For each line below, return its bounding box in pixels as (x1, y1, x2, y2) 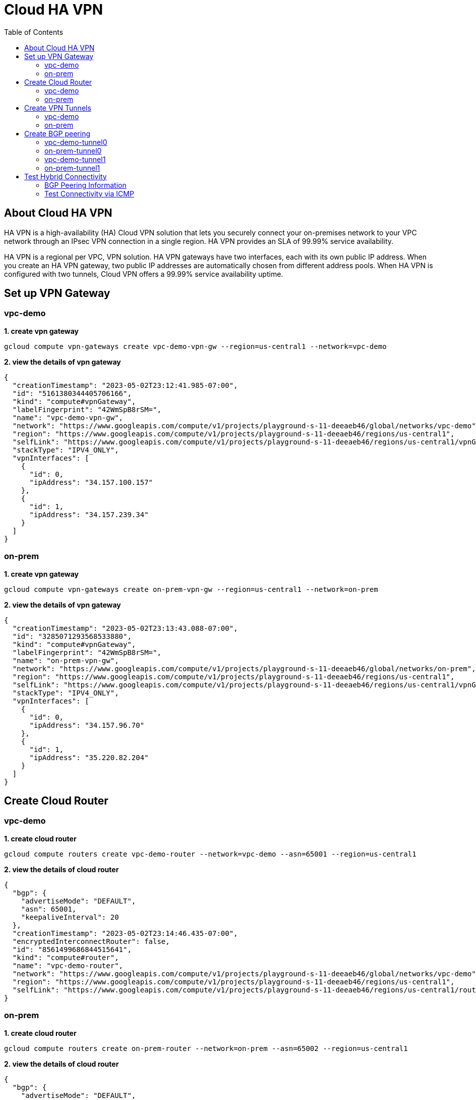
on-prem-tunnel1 (44, 163, 100, 172)
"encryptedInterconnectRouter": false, (12, 937, 170, 945)
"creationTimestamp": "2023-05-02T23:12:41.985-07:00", (12, 381, 238, 389)
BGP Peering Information (44, 180, 127, 189)
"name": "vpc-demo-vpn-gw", (12, 413, 124, 422)
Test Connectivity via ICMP (44, 189, 134, 198)
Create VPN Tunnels (24, 103, 91, 112)
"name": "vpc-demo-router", (12, 961, 124, 970)
